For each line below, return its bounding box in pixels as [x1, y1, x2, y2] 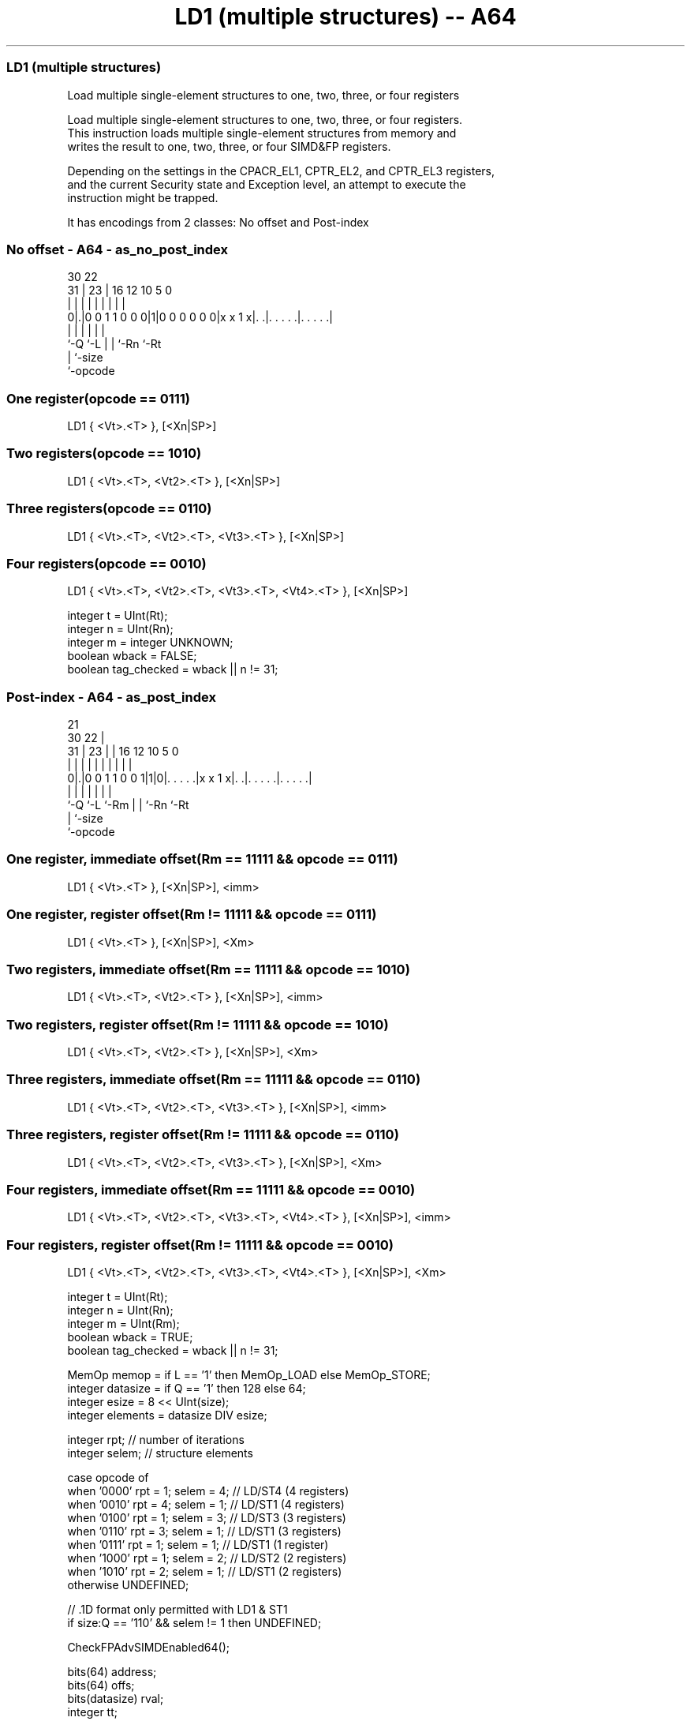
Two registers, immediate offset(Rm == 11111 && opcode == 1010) [6, 961, 410, 977]
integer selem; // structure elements [67, 1446, 253, 1460]
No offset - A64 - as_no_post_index [6, 241, 228, 257]
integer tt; [67, 1705, 118, 1719]
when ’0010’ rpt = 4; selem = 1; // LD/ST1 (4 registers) [67, 1498, 345, 1511]
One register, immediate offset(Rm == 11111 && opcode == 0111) [6, 851, 398, 868]
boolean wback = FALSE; [67, 649, 197, 663]
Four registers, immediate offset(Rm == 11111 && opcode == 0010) [6, 1181, 416, 1198]
